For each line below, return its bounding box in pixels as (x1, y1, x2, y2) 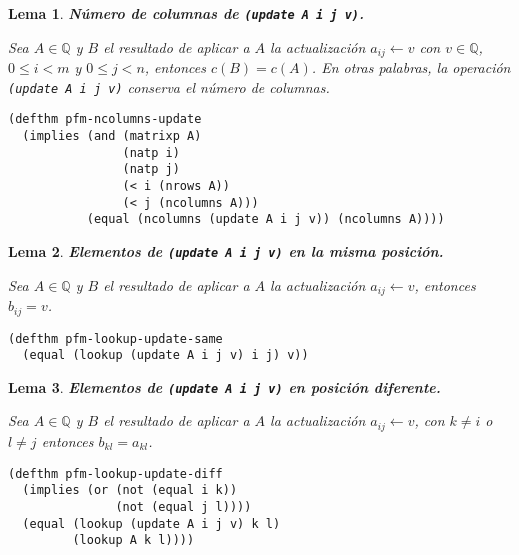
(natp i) (122, 145, 180, 160)
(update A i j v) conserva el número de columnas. (8, 76, 330, 97)
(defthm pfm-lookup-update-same (8, 331, 223, 346)
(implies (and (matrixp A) (22, 129, 202, 144)
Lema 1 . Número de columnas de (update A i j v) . (8, 3, 364, 23)
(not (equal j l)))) (115, 499, 252, 514)
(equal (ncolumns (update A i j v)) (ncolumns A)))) (86, 212, 445, 227)
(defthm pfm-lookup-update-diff (8, 466, 223, 481)
